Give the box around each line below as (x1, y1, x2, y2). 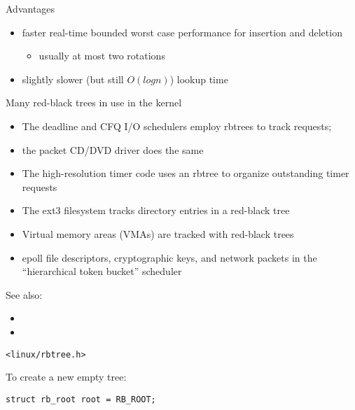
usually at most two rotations (39, 48, 165, 63)
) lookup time (169, 71, 228, 86)
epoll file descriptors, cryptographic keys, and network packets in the (22, 250, 317, 264)
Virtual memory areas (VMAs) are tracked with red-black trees (22, 226, 294, 241)
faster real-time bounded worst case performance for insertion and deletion (22, 24, 342, 39)
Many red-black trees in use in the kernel (6, 95, 182, 110)
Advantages (6, 1, 55, 15)
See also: (6, 287, 43, 302)
